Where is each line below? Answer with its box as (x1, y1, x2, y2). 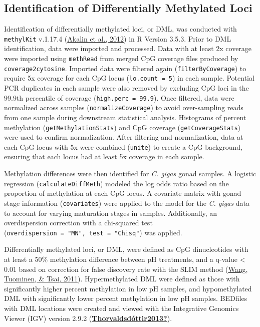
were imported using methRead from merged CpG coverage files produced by (4, 53, 238, 64)
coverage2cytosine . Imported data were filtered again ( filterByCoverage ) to (4, 63, 246, 73)
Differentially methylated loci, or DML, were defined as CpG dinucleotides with (4, 244, 248, 254)
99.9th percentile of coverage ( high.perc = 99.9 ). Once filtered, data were (4, 92, 234, 103)
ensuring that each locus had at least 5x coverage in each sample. (4, 151, 204, 162)
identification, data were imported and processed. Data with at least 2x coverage (4, 43, 252, 54)
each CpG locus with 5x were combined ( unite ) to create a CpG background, (4, 141, 242, 152)
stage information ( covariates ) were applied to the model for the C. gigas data (4, 197, 249, 208)
